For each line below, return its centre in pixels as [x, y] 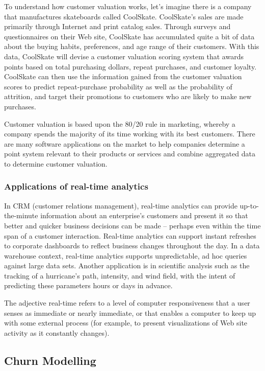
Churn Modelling [50, 360]
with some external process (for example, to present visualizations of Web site [126, 323]
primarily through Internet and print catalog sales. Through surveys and [117, 26]
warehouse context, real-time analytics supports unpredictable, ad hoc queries [126, 255]
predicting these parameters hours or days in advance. [88, 285]
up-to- [249, 205]
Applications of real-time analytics [76, 186]
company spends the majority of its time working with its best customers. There [130, 134]
